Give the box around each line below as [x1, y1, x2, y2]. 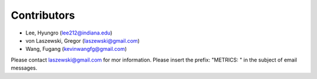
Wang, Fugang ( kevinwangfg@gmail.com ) [25, 46, 127, 53]
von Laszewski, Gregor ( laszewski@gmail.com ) [25, 37, 140, 44]
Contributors [11, 9, 76, 22]
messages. [11, 64, 38, 71]
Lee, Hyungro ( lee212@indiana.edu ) [25, 29, 113, 36]
